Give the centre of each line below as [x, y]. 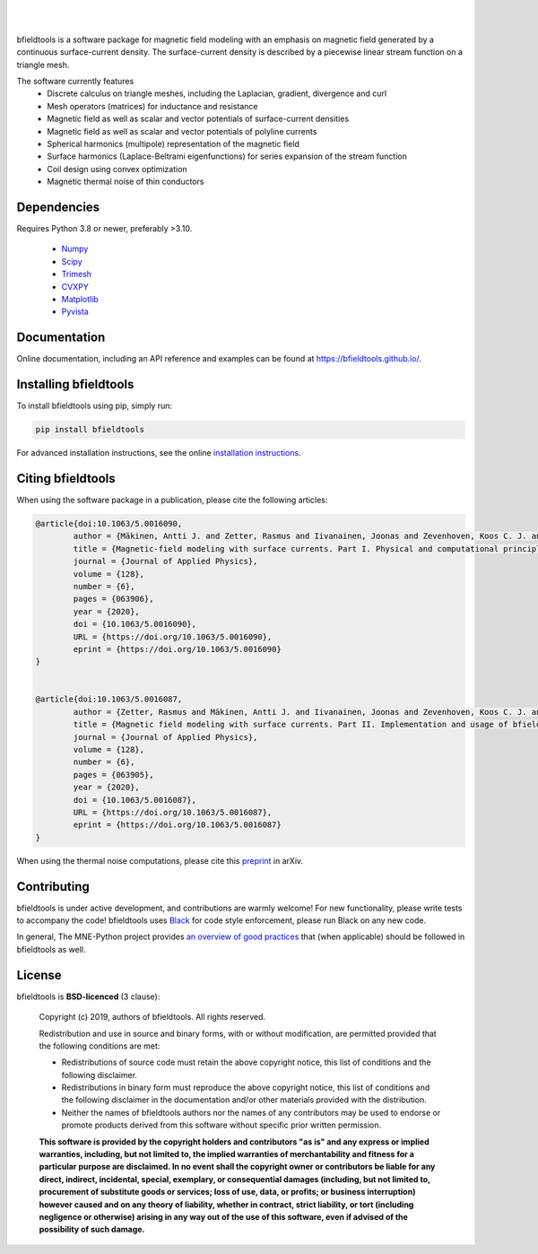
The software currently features [75, 81]
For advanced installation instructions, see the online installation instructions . [159, 453]
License [39, 975]
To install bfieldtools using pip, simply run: [95, 406]
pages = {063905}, [113, 775]
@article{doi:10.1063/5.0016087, [109, 699]
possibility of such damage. [92, 1230]
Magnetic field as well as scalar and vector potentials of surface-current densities [198, 119]
